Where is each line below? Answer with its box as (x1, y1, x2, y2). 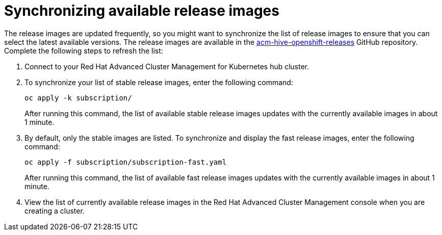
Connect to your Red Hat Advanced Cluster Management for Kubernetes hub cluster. (24, 62, 309, 71)
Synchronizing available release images (4, 2, 279, 19)
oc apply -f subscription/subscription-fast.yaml (24, 158, 227, 166)
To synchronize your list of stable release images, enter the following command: (24, 77, 293, 87)
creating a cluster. (24, 206, 85, 215)
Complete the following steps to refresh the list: (4, 46, 163, 55)
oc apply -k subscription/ (24, 93, 132, 102)
